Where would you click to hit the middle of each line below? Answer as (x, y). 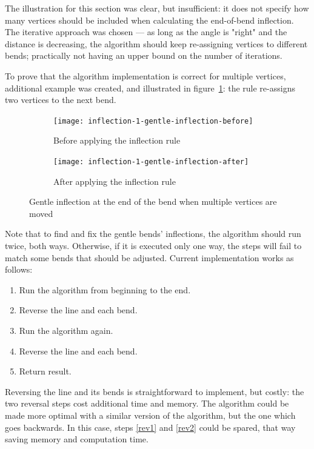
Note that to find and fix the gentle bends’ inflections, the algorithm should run (153, 234)
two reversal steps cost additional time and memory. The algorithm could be (147, 403)
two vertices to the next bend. (61, 100)
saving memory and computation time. (77, 439)
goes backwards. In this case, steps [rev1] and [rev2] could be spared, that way (150, 427)
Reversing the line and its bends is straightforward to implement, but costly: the (155, 391)
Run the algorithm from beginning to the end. (105, 289)
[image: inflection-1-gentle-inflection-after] (151, 162)
